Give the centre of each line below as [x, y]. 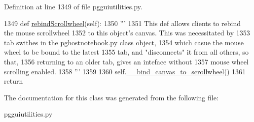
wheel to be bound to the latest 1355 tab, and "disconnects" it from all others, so [126, 52]
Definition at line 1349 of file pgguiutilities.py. [73, 6]
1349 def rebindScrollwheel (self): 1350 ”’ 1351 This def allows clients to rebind [122, 23]
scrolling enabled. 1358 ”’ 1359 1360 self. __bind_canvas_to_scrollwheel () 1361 [125, 71]
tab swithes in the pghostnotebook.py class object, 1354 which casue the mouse [124, 42]
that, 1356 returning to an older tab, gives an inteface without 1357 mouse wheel [126, 61]
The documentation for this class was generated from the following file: [111, 97]
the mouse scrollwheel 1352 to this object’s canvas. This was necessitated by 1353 [127, 33]
